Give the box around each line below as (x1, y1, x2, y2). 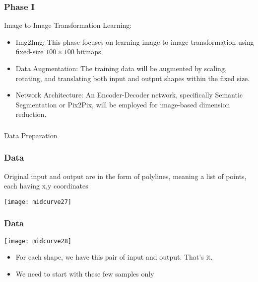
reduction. (15, 109, 47, 119)
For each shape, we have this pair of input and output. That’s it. (15, 252, 213, 262)
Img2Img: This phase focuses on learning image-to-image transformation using (15, 36, 254, 47)
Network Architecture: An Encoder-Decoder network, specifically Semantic (15, 90, 243, 100)
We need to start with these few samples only (15, 269, 154, 279)
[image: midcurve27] (4, 198, 72, 205)
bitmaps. (76, 46, 103, 57)
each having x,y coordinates (4, 181, 88, 191)
